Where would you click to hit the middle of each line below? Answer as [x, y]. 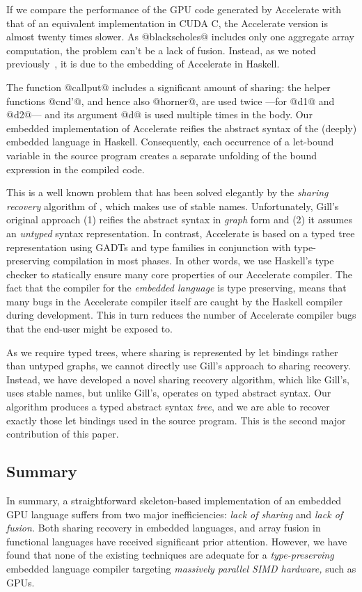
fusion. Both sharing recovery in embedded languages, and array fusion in [164, 528]
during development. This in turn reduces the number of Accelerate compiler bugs [181, 315]
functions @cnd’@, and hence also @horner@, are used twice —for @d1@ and [171, 101]
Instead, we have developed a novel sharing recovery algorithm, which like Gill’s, [178, 379]
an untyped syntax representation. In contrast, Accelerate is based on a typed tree [181, 233]
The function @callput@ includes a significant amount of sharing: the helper [168, 87]
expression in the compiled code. [76, 169]
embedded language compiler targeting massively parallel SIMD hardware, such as [181, 568]
